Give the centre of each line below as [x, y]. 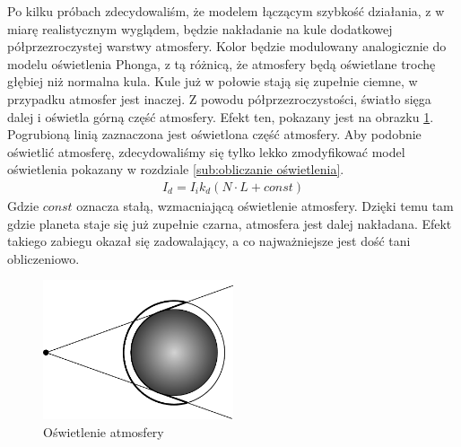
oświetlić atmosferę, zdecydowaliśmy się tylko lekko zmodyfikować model [206, 151]
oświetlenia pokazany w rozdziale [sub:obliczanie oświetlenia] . [176, 169]
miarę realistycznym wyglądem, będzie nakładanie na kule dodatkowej [200, 28]
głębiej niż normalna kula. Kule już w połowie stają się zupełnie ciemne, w [213, 81]
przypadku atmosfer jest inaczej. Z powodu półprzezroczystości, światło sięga [219, 98]
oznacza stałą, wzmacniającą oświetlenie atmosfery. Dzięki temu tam [265, 205]
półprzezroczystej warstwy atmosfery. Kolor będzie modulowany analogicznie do [227, 46]
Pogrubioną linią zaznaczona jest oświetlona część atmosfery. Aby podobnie [214, 134]
